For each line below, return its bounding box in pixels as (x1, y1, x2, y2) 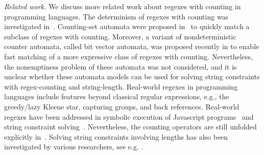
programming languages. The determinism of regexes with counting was (4, 11, 229, 21)
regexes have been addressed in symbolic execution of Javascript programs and (4, 111, 254, 122)
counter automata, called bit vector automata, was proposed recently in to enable (4, 41, 259, 52)
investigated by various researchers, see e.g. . (4, 141, 143, 152)
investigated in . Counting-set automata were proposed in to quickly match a (4, 21, 250, 32)
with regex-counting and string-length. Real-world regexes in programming (4, 81, 238, 92)
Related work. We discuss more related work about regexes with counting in (4, 1, 241, 11)
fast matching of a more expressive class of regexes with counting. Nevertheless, (4, 51, 253, 61)
